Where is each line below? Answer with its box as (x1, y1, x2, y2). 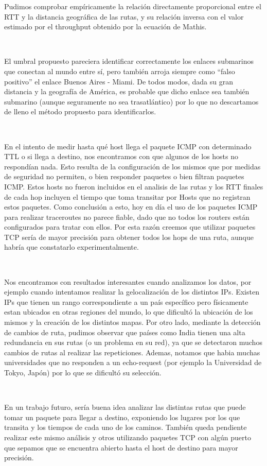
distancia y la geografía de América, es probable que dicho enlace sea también (4, 86, 250, 97)
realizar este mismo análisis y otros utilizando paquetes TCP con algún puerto (4, 432, 251, 442)
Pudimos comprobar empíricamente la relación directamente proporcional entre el (4, 1, 261, 11)
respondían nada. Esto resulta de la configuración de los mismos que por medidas (4, 161, 261, 171)
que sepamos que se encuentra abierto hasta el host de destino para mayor (4, 442, 238, 453)
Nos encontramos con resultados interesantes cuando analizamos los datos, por (4, 276, 252, 287)
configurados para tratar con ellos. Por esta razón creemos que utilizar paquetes (4, 221, 256, 232)
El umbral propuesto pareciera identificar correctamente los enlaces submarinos (4, 56, 254, 66)
